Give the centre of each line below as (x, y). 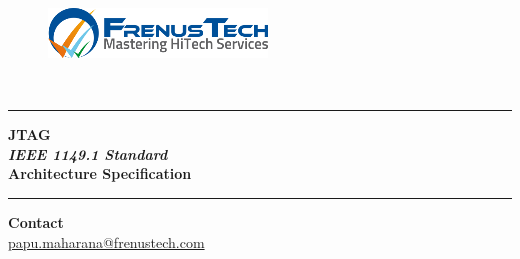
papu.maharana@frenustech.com (106, 241)
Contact (36, 221)
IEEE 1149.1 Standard (88, 153)
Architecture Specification (100, 173)
